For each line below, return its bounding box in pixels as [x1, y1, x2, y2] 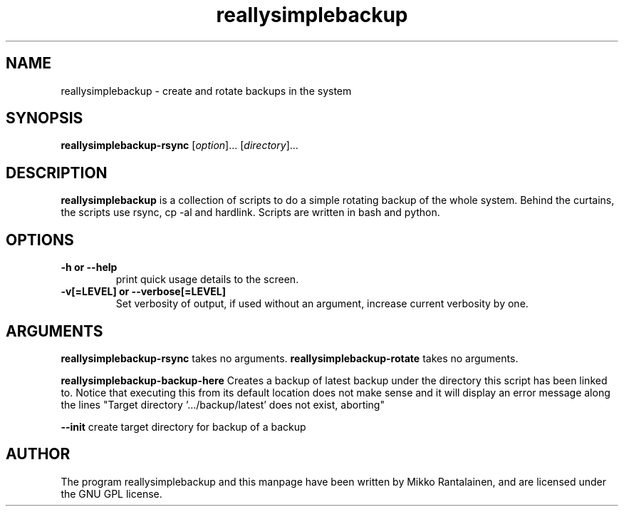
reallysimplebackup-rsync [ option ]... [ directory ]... [61, 139, 298, 152]
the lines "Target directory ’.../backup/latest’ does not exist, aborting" [61, 398, 385, 411]
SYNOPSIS [6, 109, 83, 128]
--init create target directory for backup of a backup [61, 420, 306, 433]
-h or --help [61, 261, 118, 274]
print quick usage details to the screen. [115, 273, 299, 286]
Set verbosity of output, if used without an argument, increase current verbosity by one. [115, 297, 529, 310]
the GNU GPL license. [61, 487, 162, 500]
